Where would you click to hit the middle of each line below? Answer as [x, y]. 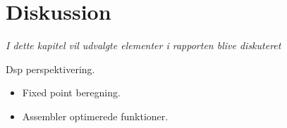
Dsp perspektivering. [50, 69]
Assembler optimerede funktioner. [95, 116]
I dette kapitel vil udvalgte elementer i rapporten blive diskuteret [143, 45]
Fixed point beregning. [71, 92]
